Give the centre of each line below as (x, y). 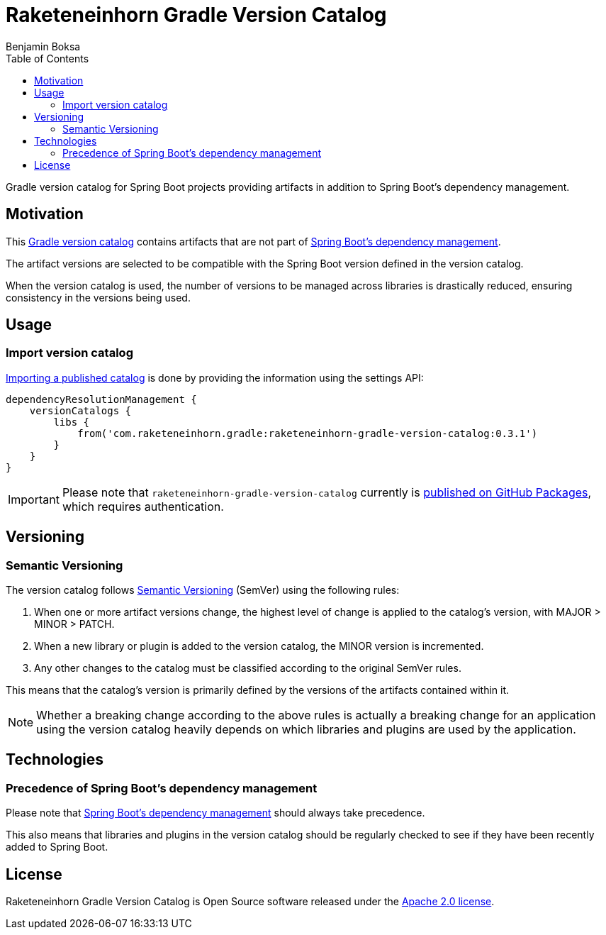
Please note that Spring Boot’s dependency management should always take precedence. (215, 813)
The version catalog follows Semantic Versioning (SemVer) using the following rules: (203, 590)
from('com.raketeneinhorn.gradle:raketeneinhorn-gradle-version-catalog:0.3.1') (308, 433)
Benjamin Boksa (43, 46)
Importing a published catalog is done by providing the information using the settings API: (215, 377)
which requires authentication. (143, 506)
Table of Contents (47, 58)
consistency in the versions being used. (98, 297)
